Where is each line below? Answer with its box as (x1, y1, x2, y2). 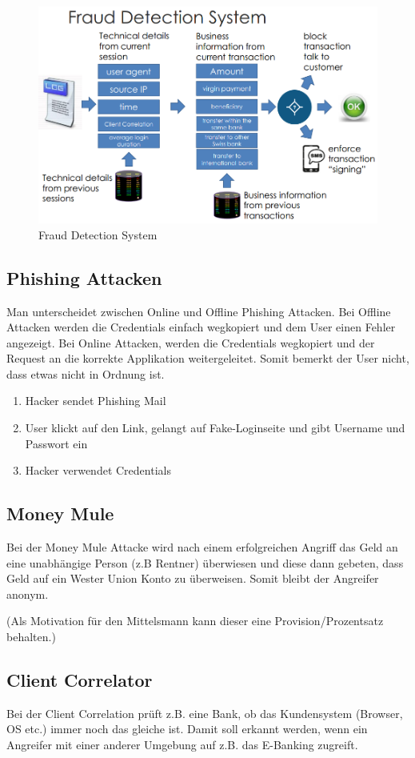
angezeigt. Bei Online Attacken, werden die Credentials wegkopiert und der (6, 334, 375, 351)
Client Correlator (6, 668, 153, 692)
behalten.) (6, 628, 56, 645)
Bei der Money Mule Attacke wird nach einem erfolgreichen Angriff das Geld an (6, 539, 398, 555)
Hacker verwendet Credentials (25, 462, 171, 479)
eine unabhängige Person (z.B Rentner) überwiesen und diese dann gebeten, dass (6, 554, 404, 571)
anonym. (6, 585, 49, 602)
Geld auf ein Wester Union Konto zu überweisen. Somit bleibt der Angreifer (6, 570, 379, 587)
